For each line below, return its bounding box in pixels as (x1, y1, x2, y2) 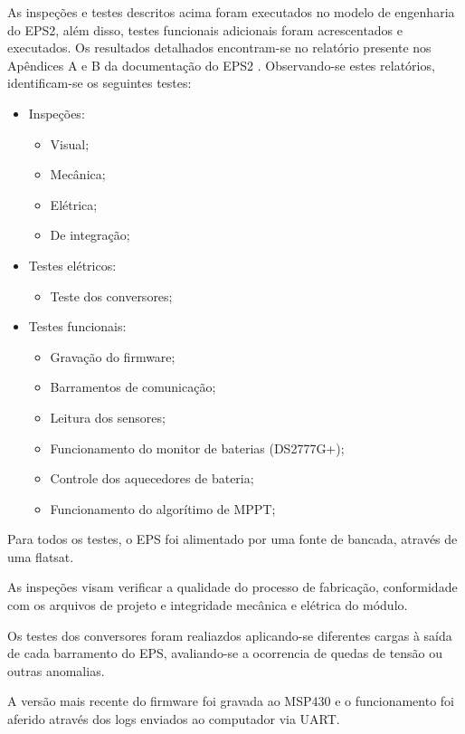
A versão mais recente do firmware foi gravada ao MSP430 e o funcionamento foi (7, 691, 455, 710)
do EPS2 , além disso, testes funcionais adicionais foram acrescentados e (7, 20, 403, 39)
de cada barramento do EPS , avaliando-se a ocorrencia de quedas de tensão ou (7, 643, 443, 663)
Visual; (50, 134, 90, 153)
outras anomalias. (7, 661, 105, 680)
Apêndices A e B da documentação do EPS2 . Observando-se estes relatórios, (7, 55, 435, 74)
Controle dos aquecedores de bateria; (50, 469, 254, 488)
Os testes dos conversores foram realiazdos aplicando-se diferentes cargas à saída (7, 625, 452, 644)
